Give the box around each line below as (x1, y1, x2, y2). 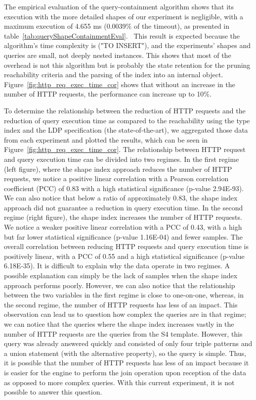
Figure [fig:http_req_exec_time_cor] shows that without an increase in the (4, 79, 235, 89)
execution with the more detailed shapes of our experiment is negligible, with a (4, 11, 244, 21)
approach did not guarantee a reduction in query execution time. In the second (4, 202, 243, 212)
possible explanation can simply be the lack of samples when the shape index (4, 270, 238, 281)
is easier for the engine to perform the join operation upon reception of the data (4, 367, 247, 377)
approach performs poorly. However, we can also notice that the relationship (4, 280, 235, 290)
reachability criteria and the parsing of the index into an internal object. (4, 69, 223, 80)
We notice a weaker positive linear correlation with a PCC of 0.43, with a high (4, 222, 242, 232)
